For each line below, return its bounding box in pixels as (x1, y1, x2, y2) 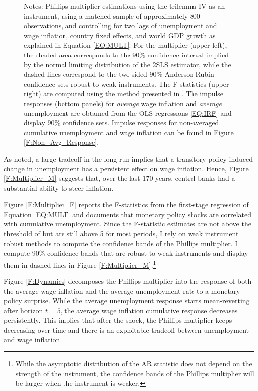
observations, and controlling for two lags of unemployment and (24, 20, 217, 31)
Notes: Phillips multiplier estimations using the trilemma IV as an (24, 1, 225, 11)
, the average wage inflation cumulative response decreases (60, 305, 238, 315)
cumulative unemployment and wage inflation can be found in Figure (24, 127, 234, 137)
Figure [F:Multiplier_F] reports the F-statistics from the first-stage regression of (4, 199, 249, 210)
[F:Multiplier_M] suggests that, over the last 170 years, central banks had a (4, 173, 235, 183)
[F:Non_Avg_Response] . (24, 137, 99, 147)
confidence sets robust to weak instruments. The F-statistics (24, 78, 206, 89)
